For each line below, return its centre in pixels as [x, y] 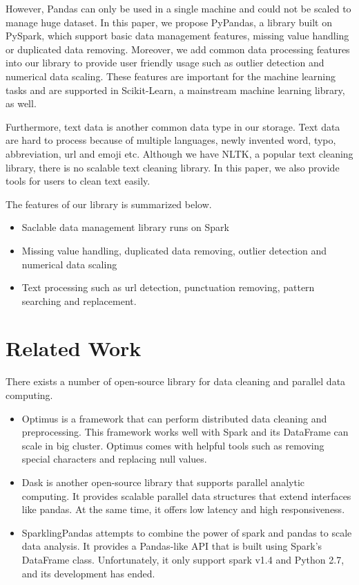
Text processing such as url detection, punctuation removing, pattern [168, 287]
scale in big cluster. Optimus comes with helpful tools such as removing [173, 445]
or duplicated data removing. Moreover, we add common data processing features [178, 49]
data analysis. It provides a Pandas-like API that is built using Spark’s [172, 546]
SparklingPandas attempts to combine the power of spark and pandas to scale [187, 532]
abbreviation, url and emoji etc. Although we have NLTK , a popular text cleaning [179, 153]
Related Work [74, 348]
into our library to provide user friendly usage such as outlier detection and [165, 63]
